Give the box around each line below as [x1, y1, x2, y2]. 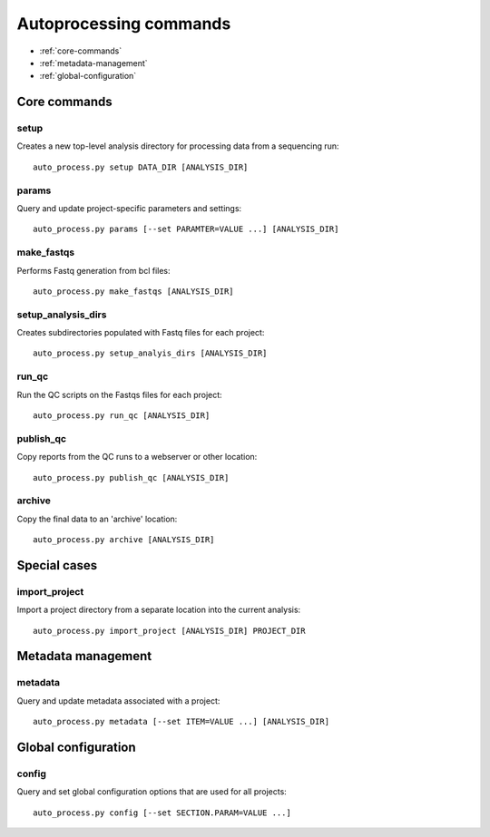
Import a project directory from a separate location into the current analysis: [16, 604, 301, 616]
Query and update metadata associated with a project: [16, 695, 220, 706]
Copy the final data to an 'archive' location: [16, 513, 178, 524]
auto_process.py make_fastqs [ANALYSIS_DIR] [33, 286, 235, 297]
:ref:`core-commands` [39, 45, 122, 56]
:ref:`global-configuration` [39, 71, 137, 82]
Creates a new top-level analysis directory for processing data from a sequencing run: [16, 141, 339, 151]
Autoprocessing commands [16, 14, 231, 34]
